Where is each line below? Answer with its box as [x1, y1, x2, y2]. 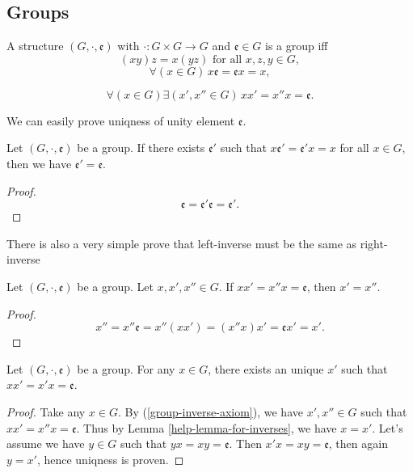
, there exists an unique [208, 360, 324, 377]
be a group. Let [77, 277, 154, 294]
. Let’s [372, 419, 403, 436]
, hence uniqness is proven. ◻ [36, 450, 184, 467]
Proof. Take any [6, 403, 86, 420]
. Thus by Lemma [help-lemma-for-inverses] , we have [76, 419, 337, 436]
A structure [6, 37, 64, 54]
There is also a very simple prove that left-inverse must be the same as [6, 234, 357, 251]
